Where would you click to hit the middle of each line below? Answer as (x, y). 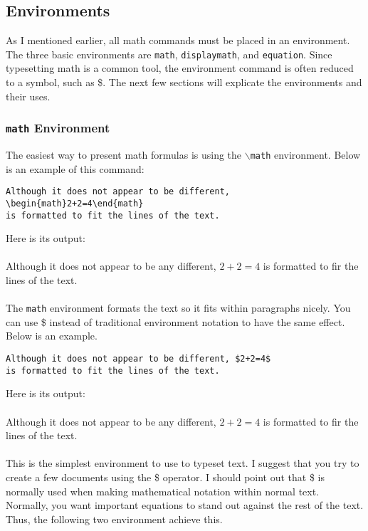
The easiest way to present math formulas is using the (124, 155)
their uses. (28, 96)
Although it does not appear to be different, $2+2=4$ (138, 359)
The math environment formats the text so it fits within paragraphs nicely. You (178, 308)
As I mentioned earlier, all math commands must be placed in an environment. (178, 40)
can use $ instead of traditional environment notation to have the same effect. (175, 321)
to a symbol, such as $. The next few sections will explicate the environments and (184, 82)
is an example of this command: (75, 168)
